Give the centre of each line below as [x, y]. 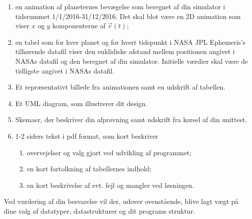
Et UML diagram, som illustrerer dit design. [81, 103]
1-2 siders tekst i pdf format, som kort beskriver [87, 136]
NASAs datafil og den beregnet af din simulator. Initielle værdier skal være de [132, 61]
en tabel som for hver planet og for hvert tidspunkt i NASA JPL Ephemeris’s [130, 42]
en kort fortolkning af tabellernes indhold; [89, 169]
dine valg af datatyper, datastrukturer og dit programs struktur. [100, 210]
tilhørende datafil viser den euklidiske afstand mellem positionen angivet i [125, 51]
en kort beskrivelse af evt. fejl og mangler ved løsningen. [110, 185]
